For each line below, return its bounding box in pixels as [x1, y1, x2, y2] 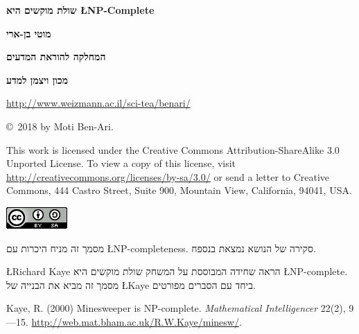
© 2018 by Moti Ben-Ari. [6, 118, 114, 133]
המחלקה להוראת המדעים [6, 49, 106, 64]
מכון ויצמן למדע [6, 72, 68, 87]
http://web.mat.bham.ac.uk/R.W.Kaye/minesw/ [31, 314, 239, 328]
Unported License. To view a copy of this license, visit [6, 156, 236, 170]
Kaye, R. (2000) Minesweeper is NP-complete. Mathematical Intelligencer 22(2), [6, 301, 346, 315]
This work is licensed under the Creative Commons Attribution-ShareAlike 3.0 [6, 142, 340, 157]
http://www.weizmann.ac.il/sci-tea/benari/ [6, 96, 191, 110]
